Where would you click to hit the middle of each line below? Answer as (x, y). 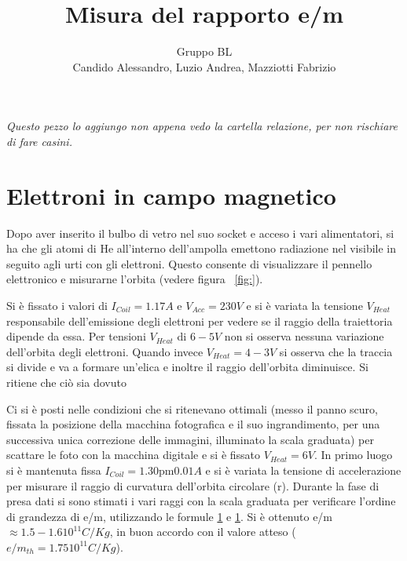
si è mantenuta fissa (54, 470)
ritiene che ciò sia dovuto (66, 382)
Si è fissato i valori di (57, 305)
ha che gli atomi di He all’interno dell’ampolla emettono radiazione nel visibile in (202, 248)
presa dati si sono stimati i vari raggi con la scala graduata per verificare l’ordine (201, 501)
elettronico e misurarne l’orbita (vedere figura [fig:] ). (135, 279)
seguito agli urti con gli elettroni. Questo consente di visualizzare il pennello (189, 263)
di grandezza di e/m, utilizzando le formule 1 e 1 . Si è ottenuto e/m (170, 516)
